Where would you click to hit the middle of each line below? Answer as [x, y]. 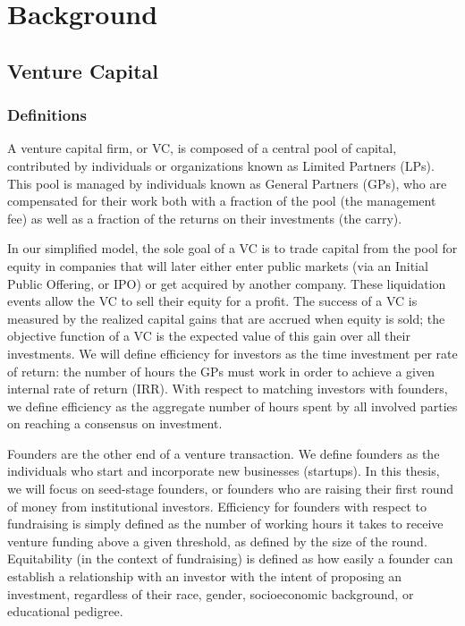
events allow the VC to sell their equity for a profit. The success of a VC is [212, 301]
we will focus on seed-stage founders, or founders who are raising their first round [231, 489]
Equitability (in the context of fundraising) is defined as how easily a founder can [230, 558]
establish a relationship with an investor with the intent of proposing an [205, 576]
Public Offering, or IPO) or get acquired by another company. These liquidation [227, 283]
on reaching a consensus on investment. [115, 423]
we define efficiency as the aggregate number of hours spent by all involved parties [232, 406]
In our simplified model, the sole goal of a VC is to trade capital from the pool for [232, 248]
